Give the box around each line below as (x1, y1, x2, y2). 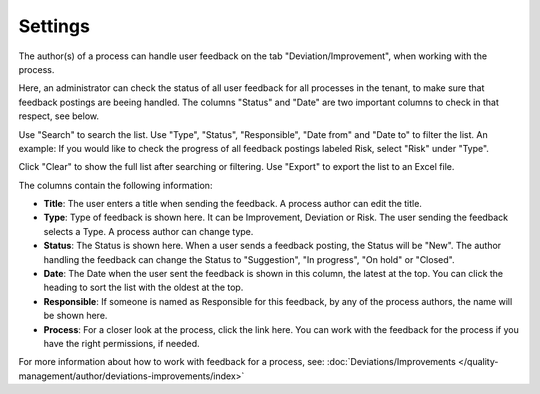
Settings (18, 15, 90, 37)
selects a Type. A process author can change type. (43, 225, 254, 237)
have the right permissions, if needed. (43, 337, 200, 349)
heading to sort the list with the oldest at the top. (43, 281, 244, 294)
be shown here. (43, 310, 108, 322)
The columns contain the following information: (18, 179, 213, 191)
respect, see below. (18, 110, 100, 122)
